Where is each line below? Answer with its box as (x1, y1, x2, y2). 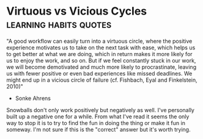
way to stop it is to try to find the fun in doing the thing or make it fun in (6, 119, 185, 126)
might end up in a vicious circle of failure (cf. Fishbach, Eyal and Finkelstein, (6, 76, 197, 84)
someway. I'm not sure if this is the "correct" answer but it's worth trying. (6, 126, 191, 133)
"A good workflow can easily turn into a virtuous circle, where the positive (6, 37, 193, 45)
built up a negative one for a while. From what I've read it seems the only (6, 113, 190, 120)
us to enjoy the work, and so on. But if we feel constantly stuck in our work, (6, 57, 196, 64)
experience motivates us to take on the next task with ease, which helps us (6, 44, 196, 51)
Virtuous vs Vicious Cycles (6, 4, 147, 18)
